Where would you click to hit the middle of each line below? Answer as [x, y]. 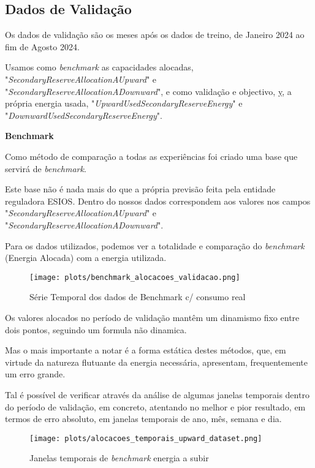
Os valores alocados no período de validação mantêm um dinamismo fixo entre [152, 317]
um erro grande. [35, 374]
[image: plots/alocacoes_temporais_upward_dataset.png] [146, 438]
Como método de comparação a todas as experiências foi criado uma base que [151, 156]
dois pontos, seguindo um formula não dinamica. [96, 329]
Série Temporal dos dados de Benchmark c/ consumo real [138, 297]
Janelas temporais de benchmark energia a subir [119, 458]
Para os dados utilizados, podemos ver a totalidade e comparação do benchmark [155, 245]
